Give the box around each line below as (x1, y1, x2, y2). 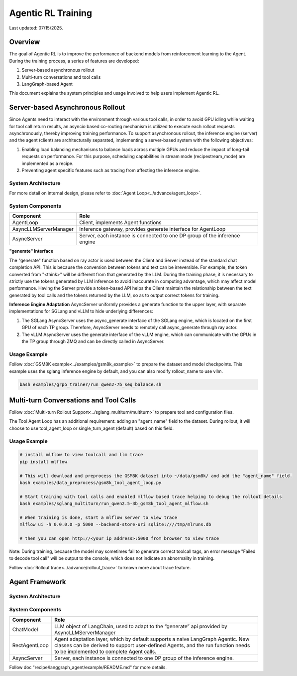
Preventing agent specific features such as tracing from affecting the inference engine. (21, 168, 200, 173)
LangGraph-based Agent (21, 81, 73, 87)
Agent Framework (9, 577, 66, 586)
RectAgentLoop (12, 642, 49, 649)
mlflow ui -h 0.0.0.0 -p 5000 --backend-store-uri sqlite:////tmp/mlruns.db (19, 521, 211, 527)
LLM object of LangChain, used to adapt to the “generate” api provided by (54, 623, 227, 630)
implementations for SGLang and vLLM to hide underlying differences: (9, 308, 154, 314)
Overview (9, 38, 40, 46)
